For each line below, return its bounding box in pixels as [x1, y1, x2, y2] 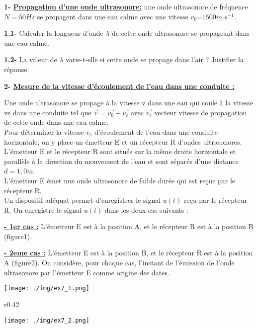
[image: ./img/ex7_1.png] [4, 285, 89, 292]
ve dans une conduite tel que [4, 107, 91, 117]
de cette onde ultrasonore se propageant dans [111, 28, 250, 38]
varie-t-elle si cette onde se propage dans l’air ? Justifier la [66, 54, 244, 65]
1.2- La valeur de [4, 54, 57, 65]
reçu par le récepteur [183, 195, 247, 205]
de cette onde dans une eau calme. [4, 117, 109, 127]
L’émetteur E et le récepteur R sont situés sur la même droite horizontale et [4, 146, 236, 157]
